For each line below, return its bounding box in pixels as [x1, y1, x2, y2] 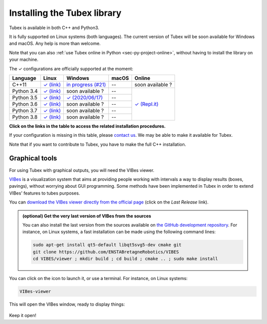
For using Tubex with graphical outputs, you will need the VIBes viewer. [9, 167, 155, 173]
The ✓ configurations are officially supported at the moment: [9, 66, 133, 72]
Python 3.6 [12, 100, 38, 107]
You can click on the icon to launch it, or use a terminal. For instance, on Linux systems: [9, 276, 188, 282]
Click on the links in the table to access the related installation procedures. [9, 123, 166, 129]
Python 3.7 [12, 107, 38, 114]
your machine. [9, 57, 39, 63]
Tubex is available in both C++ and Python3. [9, 25, 99, 31]
